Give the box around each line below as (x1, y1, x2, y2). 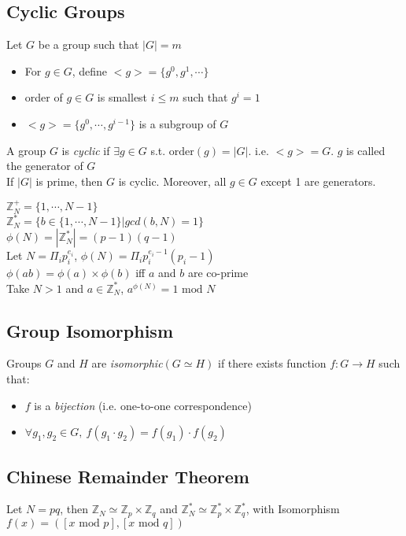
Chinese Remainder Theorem (6, 464, 249, 488)
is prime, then (35, 172, 103, 189)
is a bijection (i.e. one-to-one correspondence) (34, 397, 252, 413)
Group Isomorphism (6, 318, 173, 342)
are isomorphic (91, 355, 163, 372)
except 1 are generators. (260, 172, 376, 189)
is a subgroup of (138, 115, 216, 131)
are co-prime (187, 264, 249, 281)
